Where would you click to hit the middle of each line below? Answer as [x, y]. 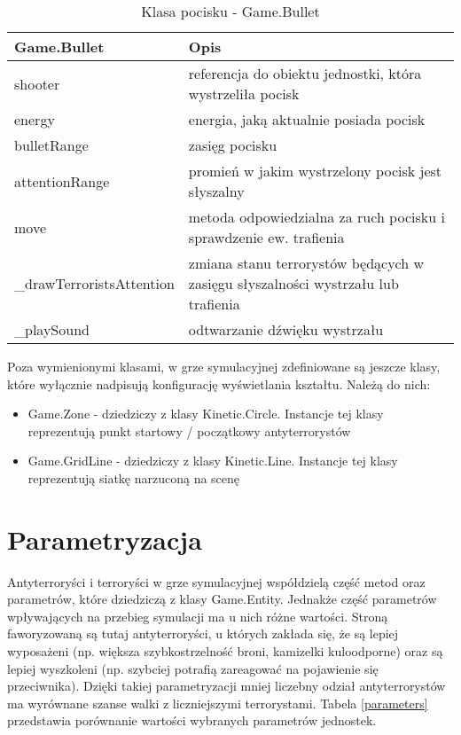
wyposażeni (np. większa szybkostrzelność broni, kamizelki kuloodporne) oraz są [225, 651]
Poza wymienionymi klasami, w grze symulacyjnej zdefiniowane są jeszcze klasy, [224, 366]
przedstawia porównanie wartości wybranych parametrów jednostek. [192, 720]
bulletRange [51, 145]
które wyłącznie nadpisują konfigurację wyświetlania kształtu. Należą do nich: [219, 383]
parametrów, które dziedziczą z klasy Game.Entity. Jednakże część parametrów [222, 599]
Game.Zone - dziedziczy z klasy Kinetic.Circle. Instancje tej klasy [206, 414]
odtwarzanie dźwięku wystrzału [286, 329]
